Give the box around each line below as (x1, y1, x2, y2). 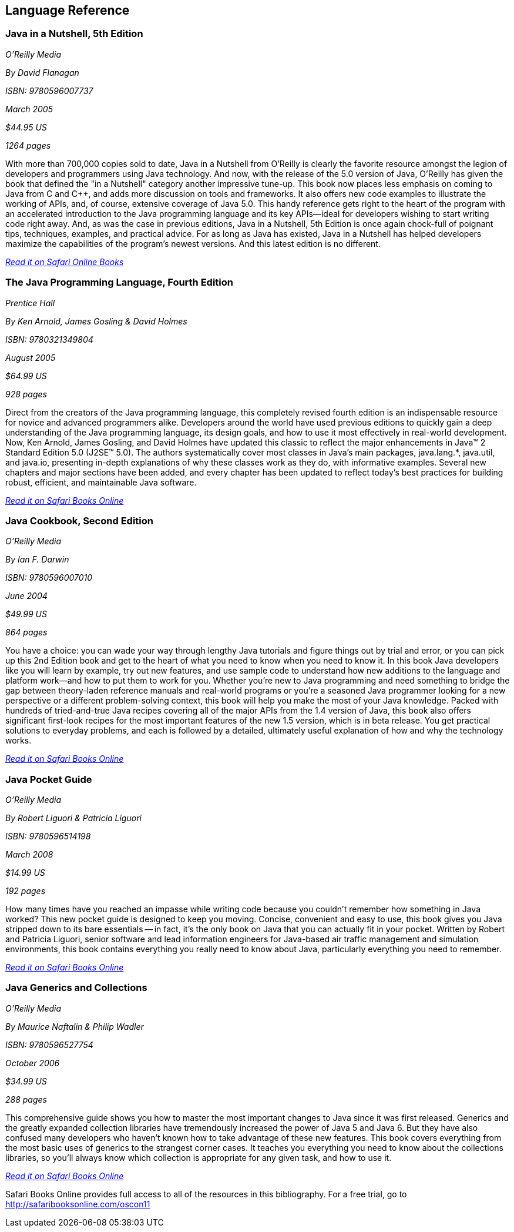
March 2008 (5, 849, 53, 860)
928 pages (5, 389, 47, 399)
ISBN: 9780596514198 (5, 831, 91, 842)
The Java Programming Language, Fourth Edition (5, 276, 233, 289)
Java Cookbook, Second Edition (5, 514, 153, 527)
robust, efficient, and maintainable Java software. (5, 477, 197, 487)
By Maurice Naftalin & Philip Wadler (5, 1021, 144, 1032)
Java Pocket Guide (5, 773, 92, 785)
